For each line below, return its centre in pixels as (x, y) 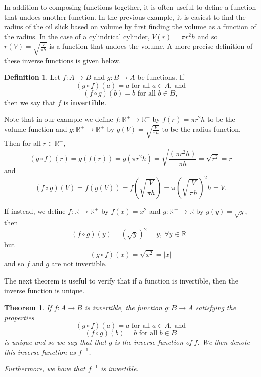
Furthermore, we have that (45, 369)
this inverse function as (40, 352)
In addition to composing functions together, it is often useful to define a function (130, 7)
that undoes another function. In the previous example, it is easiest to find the (125, 16)
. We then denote (224, 342)
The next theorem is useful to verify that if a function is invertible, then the (121, 280)
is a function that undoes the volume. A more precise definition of (151, 46)
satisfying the (216, 307)
